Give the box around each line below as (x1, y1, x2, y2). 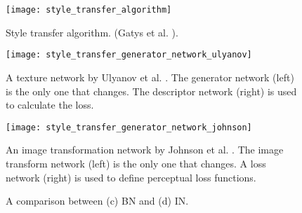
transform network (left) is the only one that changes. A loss (6, 156, 266, 170)
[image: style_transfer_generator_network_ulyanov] (6, 50, 252, 60)
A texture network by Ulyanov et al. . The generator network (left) (6, 69, 294, 84)
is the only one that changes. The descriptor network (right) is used (6, 83, 297, 98)
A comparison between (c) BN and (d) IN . (6, 193, 189, 208)
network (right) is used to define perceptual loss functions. (6, 170, 256, 184)
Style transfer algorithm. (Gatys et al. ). (6, 25, 178, 39)
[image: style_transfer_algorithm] (6, 5, 172, 15)
